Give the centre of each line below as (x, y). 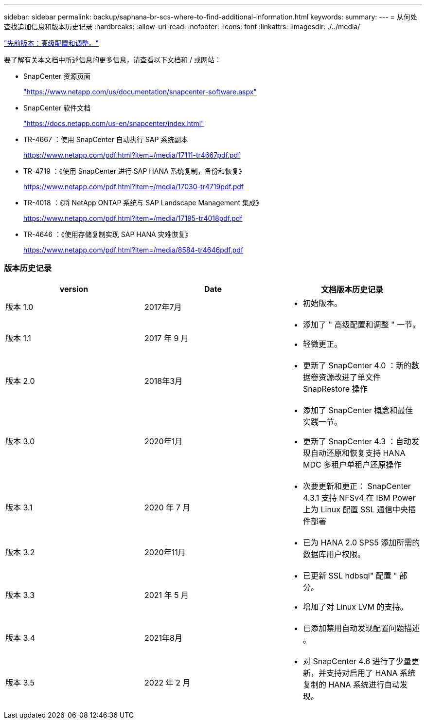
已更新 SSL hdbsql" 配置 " (350, 575)
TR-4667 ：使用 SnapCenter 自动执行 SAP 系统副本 (106, 139)
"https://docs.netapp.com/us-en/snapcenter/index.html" (114, 123)
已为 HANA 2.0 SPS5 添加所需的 (361, 542)
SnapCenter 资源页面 (57, 76)
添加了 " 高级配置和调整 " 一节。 (361, 324)
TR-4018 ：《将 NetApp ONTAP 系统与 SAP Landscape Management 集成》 (143, 203)
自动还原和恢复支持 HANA (358, 453)
